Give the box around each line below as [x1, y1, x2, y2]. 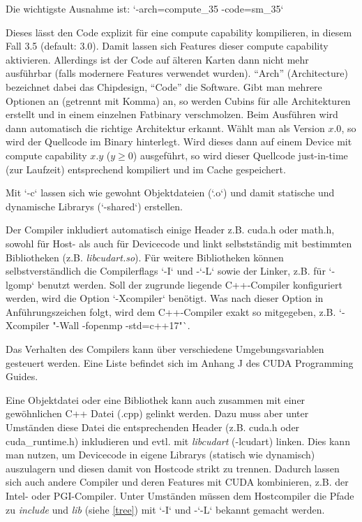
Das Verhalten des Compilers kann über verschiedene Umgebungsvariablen [6, 342, 324, 356]
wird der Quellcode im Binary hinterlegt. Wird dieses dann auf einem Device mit [6, 134, 352, 149]
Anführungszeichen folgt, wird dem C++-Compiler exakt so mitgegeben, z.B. [6, 304, 336, 319]
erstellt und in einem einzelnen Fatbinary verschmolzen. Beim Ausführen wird [6, 107, 338, 122]
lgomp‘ [6, 277, 35, 291]
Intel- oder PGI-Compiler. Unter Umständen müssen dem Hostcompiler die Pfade [6, 488, 354, 502]
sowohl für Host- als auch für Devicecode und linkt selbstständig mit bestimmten [6, 235, 352, 250]
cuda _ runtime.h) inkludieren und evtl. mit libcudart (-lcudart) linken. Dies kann [6, 433, 350, 448]
